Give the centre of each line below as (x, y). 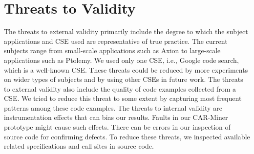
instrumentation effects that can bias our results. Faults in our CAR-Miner (116, 117)
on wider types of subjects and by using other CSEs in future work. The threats (124, 79)
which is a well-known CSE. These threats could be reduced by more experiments (126, 69)
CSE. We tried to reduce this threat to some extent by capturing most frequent (123, 98)
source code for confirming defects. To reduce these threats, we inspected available (127, 136)
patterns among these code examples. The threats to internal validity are (113, 107)
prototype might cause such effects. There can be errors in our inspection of (117, 127)
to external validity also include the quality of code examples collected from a (120, 88)
